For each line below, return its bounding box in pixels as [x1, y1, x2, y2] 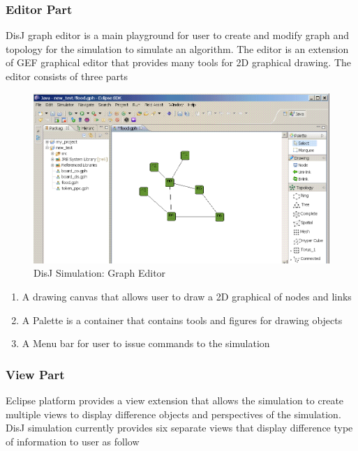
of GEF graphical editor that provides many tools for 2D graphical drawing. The [6, 55, 352, 70]
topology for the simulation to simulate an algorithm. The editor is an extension [6, 41, 349, 56]
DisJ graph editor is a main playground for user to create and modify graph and [6, 28, 350, 43]
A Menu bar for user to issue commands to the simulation [22, 336, 270, 351]
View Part [6, 365, 65, 383]
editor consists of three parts [6, 69, 128, 83]
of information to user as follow [6, 434, 140, 448]
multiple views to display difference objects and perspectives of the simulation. [6, 406, 341, 421]
